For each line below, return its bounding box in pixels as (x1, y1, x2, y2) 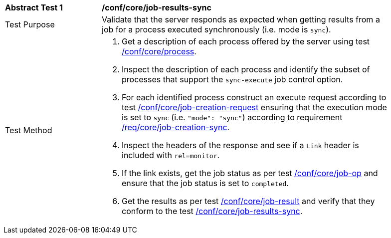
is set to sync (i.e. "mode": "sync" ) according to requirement (122, 112, 343, 122)
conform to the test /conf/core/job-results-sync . (122, 206, 303, 216)
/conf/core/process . (122, 46, 196, 56)
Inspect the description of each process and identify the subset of (122, 64, 370, 74)
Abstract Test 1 (5, 2, 63, 12)
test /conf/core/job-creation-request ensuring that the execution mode (122, 102, 387, 112)
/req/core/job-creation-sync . (122, 122, 230, 132)
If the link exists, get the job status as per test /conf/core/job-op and (122, 168, 378, 178)
